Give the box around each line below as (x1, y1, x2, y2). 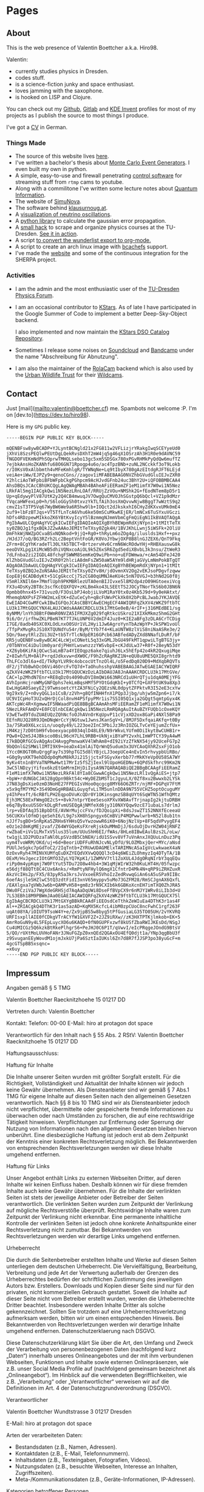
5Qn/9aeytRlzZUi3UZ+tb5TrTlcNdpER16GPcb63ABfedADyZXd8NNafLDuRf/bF (6, 632, 181, 638)
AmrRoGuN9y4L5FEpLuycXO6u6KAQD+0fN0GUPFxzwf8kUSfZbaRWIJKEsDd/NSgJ (6, 920, 181, 926)
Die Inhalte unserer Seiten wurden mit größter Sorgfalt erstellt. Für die (6, 1073, 181, 1080)
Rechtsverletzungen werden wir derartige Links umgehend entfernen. (6, 1233, 181, 1240)
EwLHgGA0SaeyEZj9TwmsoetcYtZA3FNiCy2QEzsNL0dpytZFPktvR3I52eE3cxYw (6, 685, 181, 692)
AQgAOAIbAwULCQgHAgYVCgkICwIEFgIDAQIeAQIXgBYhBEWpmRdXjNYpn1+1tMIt (6, 562, 181, 569)
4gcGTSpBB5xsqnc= (6, 941, 50, 947)
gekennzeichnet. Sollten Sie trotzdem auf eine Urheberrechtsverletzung (6, 1308, 186, 1315)
